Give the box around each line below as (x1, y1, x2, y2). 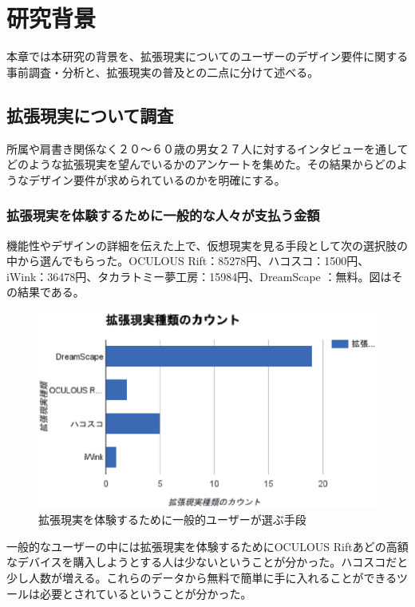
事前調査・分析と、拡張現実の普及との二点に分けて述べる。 (6, 63, 319, 80)
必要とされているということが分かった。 (39, 585, 252, 601)
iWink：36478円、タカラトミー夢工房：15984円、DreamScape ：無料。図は (6, 268, 392, 284)
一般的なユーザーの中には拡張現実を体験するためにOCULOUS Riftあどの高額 (6, 538, 409, 554)
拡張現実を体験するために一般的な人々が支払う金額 (6, 205, 320, 225)
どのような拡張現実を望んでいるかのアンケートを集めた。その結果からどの (6, 156, 397, 173)
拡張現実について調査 (6, 102, 174, 127)
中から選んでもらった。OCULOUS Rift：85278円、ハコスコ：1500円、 (6, 252, 370, 269)
